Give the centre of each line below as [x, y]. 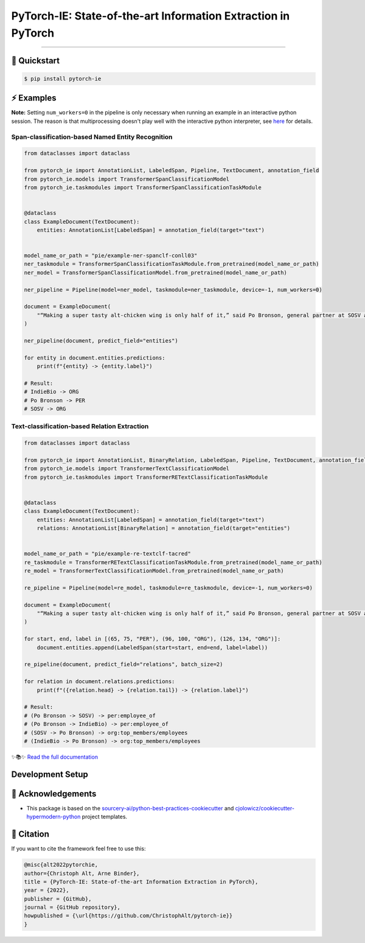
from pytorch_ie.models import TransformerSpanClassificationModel [127, 179]
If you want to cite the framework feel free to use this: [78, 849]
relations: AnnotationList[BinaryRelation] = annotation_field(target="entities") [164, 528]
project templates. [105, 817]
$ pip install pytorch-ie [63, 78]
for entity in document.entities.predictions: [95, 358]
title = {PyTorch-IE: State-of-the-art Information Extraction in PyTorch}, [141, 882]
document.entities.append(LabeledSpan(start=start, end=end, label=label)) [152, 647]
